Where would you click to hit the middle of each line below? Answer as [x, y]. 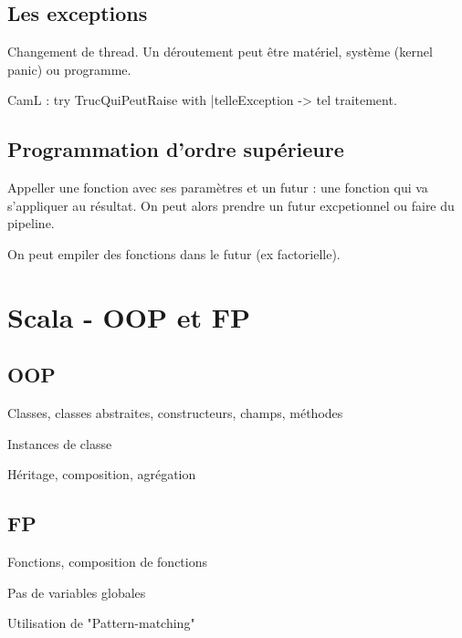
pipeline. [31, 223]
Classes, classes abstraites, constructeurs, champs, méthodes [175, 413]
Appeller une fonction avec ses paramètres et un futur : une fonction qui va [218, 188]
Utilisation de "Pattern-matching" [101, 623]
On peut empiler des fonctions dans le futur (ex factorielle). [174, 253]
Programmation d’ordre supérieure [176, 149]
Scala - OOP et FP [129, 316]
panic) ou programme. [69, 69]
